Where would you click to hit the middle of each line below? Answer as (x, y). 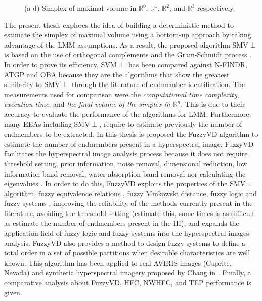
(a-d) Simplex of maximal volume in (80, 8)
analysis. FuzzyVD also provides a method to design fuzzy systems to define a (125, 243)
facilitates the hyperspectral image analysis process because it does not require (126, 154)
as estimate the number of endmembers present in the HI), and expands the (122, 223)
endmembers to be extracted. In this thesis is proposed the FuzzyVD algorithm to (131, 134)
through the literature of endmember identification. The (158, 84)
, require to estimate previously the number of (171, 124)
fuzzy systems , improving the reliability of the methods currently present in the (128, 203)
